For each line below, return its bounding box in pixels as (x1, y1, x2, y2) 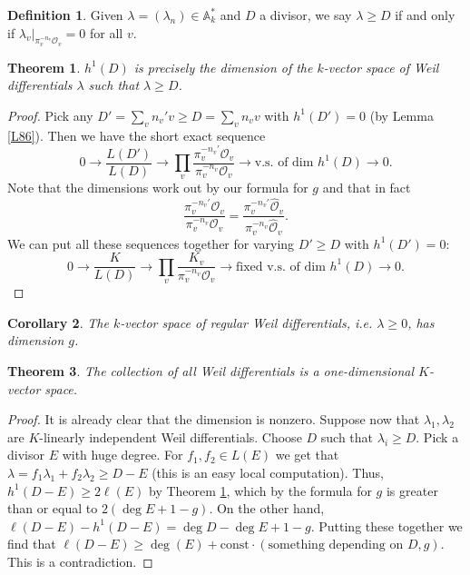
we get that (275, 445, 339, 464)
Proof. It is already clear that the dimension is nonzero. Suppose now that (7, 410, 420, 429)
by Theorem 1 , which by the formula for (149, 481, 372, 500)
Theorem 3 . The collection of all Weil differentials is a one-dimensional (7, 362, 415, 381)
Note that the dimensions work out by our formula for (7, 178, 308, 197)
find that (7, 534, 56, 553)
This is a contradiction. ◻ (7, 551, 153, 570)
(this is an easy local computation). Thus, (152, 463, 384, 482)
